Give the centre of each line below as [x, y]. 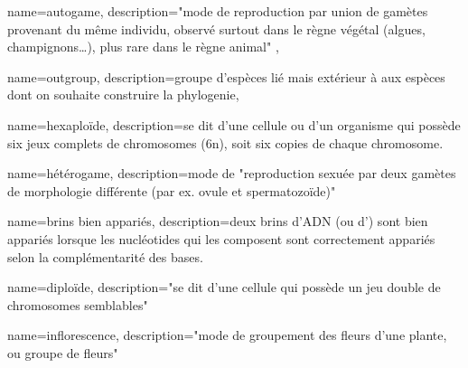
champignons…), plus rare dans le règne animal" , [143, 47]
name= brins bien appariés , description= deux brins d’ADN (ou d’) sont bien [218, 221]
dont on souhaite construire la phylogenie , [123, 94]
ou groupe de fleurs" [63, 352]
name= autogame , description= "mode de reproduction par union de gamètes [218, 11]
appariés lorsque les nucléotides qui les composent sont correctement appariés [221, 238]
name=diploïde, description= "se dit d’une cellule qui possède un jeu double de [224, 287]
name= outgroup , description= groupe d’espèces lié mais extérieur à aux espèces [226, 76]
